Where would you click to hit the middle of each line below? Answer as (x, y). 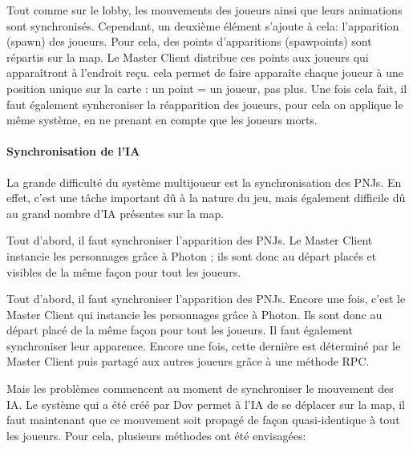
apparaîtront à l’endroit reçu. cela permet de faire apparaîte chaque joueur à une (205, 73)
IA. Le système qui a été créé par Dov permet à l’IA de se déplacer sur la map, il (206, 404)
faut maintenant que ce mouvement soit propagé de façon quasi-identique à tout (203, 420)
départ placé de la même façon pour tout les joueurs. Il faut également (180, 330)
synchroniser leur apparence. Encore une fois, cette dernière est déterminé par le (204, 345)
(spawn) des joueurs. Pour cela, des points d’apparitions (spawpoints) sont (189, 41)
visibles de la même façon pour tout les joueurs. (124, 271)
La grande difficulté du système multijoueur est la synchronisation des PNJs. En (204, 182)
